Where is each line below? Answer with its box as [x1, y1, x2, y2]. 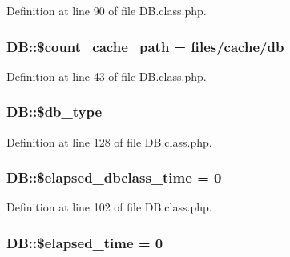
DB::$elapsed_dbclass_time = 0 [6, 167, 222, 187]
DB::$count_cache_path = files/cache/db [6, 36, 284, 56]
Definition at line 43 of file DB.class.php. [6, 67, 207, 84]
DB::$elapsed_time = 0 [6, 232, 163, 252]
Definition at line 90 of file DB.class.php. [6, 2, 207, 18]
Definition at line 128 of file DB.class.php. [6, 133, 212, 150]
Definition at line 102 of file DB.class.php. [6, 199, 212, 215]
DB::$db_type [6, 102, 103, 122]
